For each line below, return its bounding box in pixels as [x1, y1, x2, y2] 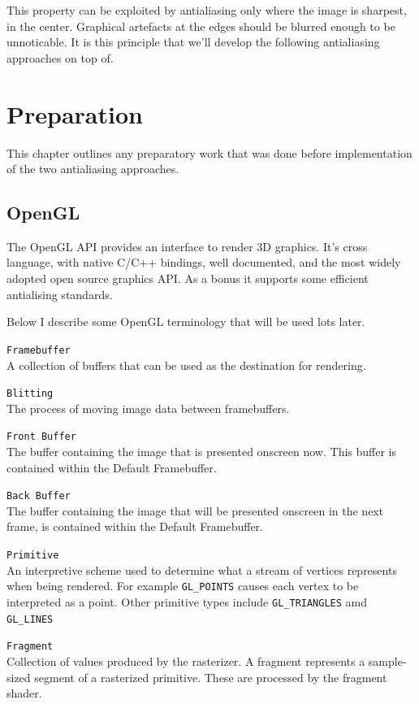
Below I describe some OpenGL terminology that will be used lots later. [6, 313, 365, 330]
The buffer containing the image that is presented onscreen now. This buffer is [6, 443, 397, 460]
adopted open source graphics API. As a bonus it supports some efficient [6, 270, 369, 287]
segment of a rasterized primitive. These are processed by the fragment [34, 668, 387, 685]
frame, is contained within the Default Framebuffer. [6, 518, 263, 535]
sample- [368, 652, 407, 669]
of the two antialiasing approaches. [6, 160, 179, 177]
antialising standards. [6, 285, 113, 302]
